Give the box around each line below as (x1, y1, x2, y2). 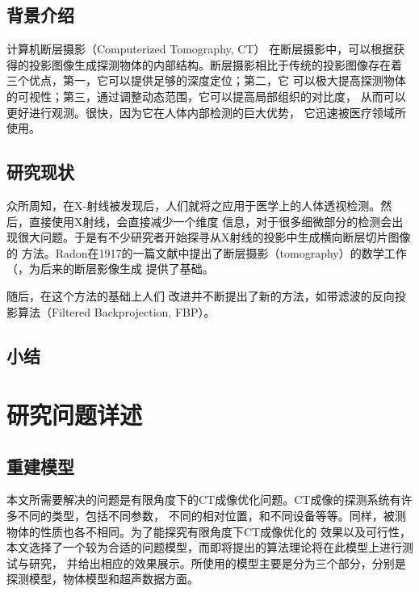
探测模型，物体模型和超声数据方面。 (6, 570, 199, 587)
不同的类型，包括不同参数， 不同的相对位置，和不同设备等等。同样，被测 (17, 507, 406, 524)
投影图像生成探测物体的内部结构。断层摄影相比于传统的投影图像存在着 (28, 56, 402, 73)
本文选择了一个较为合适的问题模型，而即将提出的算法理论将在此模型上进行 (6, 539, 402, 556)
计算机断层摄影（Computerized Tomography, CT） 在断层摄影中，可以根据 (6, 40, 394, 57)
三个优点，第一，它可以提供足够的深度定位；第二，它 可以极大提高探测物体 (6, 72, 406, 89)
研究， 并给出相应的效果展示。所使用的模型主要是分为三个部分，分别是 (28, 554, 406, 571)
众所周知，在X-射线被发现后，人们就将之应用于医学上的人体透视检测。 (6, 196, 381, 213)
